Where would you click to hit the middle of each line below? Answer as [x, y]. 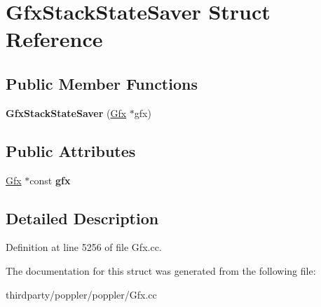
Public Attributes [71, 150]
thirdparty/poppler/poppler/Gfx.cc [81, 294]
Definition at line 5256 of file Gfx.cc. [84, 247]
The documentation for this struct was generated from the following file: [161, 270]
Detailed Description [82, 218]
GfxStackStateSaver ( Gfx [66, 112]
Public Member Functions [102, 83]
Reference [54, 39]
